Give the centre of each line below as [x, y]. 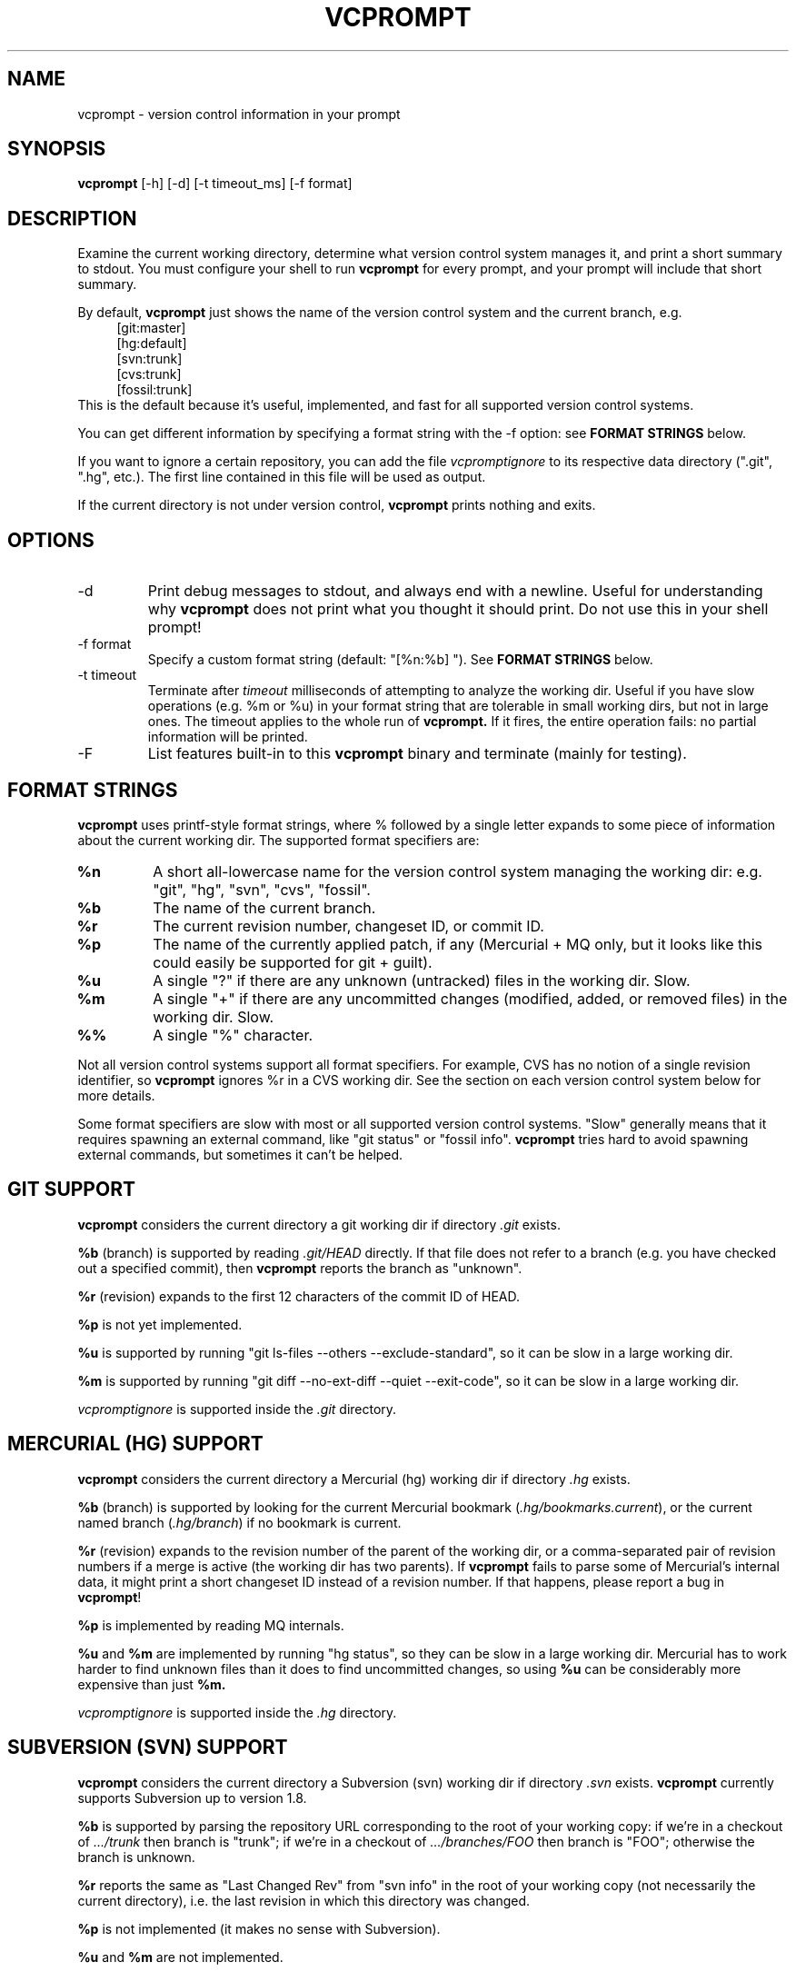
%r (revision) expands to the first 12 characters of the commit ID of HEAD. [299, 1296]
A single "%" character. [233, 1035]
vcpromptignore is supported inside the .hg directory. [237, 1712]
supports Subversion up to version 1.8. [192, 1798]
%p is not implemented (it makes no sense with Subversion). [259, 1928]
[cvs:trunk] [149, 374]
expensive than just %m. [152, 1684]
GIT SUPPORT [71, 1190]
